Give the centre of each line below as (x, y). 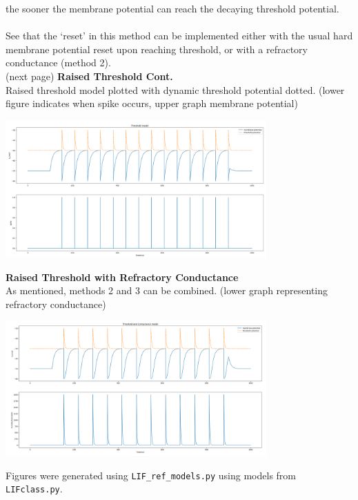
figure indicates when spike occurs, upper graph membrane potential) (152, 103)
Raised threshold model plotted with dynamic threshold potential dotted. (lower (175, 89)
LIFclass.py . (34, 489)
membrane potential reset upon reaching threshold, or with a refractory (157, 49)
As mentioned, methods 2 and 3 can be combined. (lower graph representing (167, 290)
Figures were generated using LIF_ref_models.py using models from (151, 475)
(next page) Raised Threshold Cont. (89, 76)
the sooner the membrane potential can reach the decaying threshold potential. (172, 8)
